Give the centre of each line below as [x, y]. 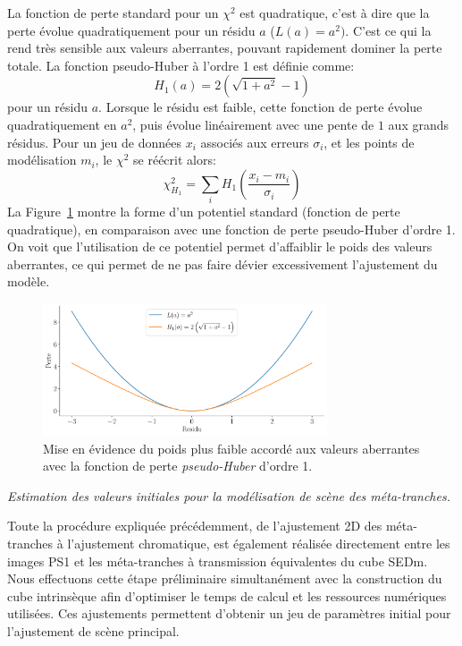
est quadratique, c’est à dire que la [335, 13]
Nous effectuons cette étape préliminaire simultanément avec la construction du [225, 578]
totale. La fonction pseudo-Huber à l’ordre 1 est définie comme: [181, 65]
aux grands [419, 124]
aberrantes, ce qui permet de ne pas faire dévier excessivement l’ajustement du [223, 263]
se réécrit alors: [175, 160]
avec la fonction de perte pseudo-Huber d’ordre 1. [178, 466]
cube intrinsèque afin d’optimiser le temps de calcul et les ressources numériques [227, 595]
